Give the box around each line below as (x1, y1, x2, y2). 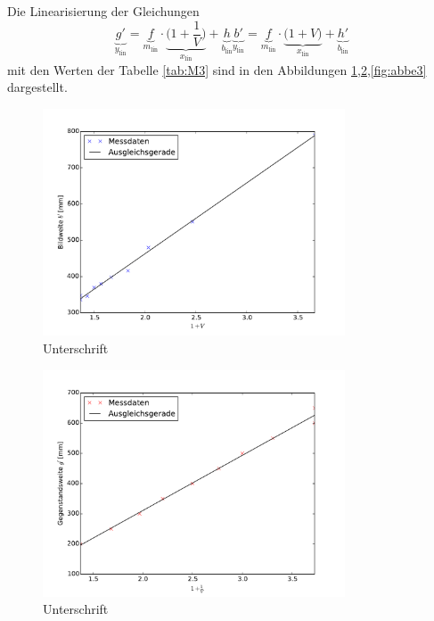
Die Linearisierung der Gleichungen (7, 2, 200, 20)
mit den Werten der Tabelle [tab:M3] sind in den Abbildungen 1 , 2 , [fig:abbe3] (7, 60, 427, 79)
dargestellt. (7, 78, 68, 96)
